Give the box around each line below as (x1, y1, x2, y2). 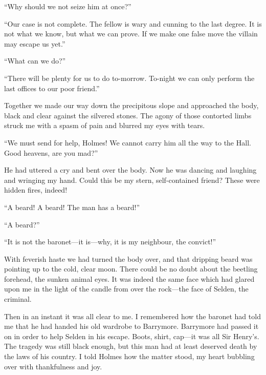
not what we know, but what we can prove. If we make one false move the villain (4, 28, 258, 39)
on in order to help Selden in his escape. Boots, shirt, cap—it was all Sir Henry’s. (4, 330, 259, 341)
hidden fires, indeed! (4, 184, 68, 195)
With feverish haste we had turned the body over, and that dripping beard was (4, 253, 253, 264)
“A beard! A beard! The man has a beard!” (4, 201, 140, 212)
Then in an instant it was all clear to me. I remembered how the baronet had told (4, 310, 261, 321)
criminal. (4, 294, 32, 304)
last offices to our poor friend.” (4, 82, 100, 93)
